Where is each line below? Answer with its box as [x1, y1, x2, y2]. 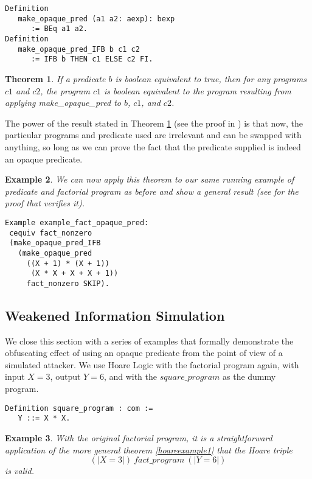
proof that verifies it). [5, 197, 85, 209]
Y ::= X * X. [18, 414, 71, 423]
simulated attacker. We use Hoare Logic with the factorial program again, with [5, 358, 299, 371]
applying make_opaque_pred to [5, 96, 121, 109]
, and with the [103, 370, 157, 383]
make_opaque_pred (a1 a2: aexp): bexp [18, 14, 175, 23]
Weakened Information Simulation [5, 306, 225, 324]
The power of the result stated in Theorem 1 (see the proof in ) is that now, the [5, 116, 303, 129]
